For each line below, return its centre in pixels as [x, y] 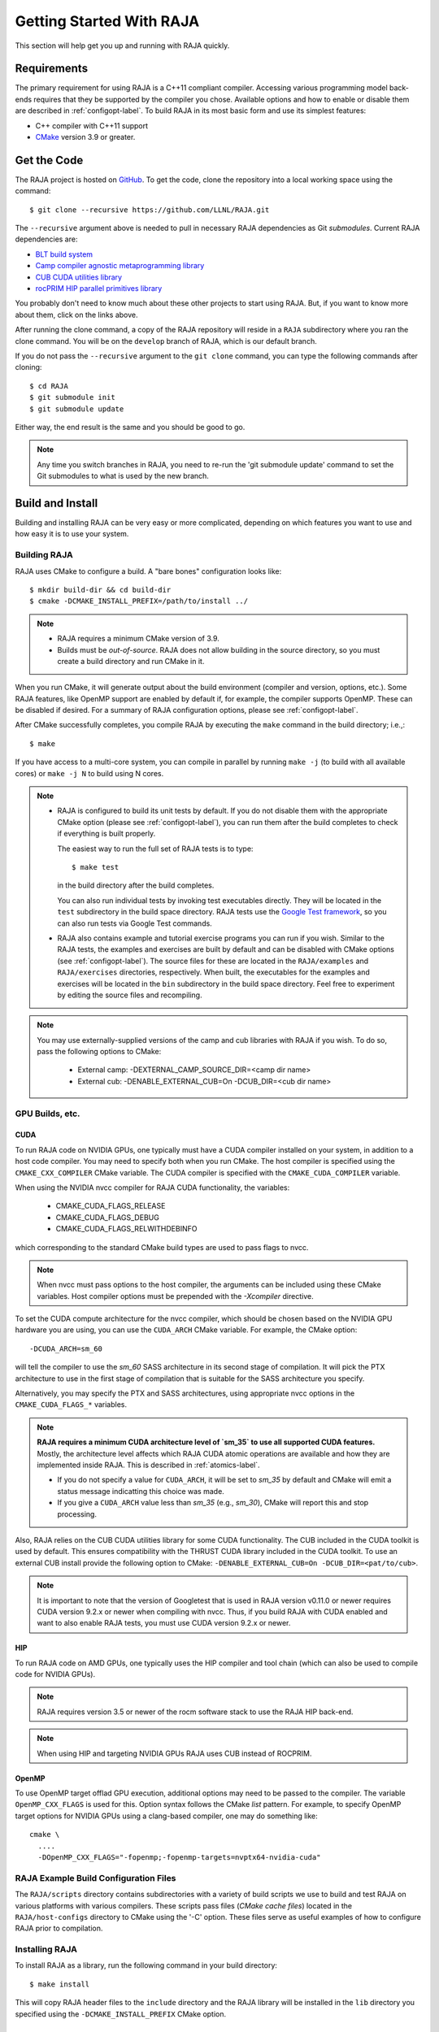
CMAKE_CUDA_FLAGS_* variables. [71, 1405]
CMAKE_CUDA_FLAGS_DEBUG [108, 1217]
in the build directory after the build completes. [136, 885]
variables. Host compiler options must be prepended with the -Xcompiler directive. [175, 1296]
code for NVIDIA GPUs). [55, 1674]
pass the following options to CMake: [99, 1052]
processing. [77, 1514]
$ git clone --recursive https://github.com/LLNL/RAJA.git [150, 210]
